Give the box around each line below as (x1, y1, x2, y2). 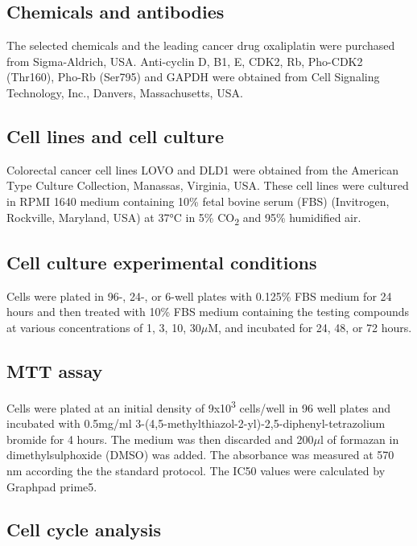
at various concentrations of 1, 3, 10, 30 (6, 319, 201, 336)
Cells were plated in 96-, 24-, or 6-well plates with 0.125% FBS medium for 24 (6, 287, 392, 304)
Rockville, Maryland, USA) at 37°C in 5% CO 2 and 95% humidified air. (6, 208, 361, 228)
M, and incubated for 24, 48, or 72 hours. (208, 319, 412, 336)
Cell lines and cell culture (6, 123, 224, 148)
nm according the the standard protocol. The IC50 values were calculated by (6, 462, 386, 478)
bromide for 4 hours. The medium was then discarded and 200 (6, 430, 314, 447)
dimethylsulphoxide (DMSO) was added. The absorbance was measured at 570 (6, 446, 394, 463)
